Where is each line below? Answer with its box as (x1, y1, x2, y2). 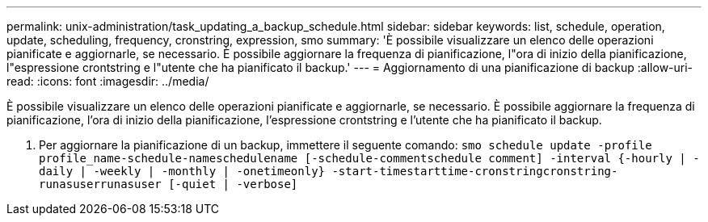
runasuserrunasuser (39, 178, 162, 191)
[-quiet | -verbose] (168, 178, 298, 191)
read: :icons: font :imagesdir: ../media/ (6, 74, 209, 88)
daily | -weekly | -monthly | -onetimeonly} (39, 165, 326, 178)
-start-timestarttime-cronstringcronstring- (331, 165, 618, 178)
